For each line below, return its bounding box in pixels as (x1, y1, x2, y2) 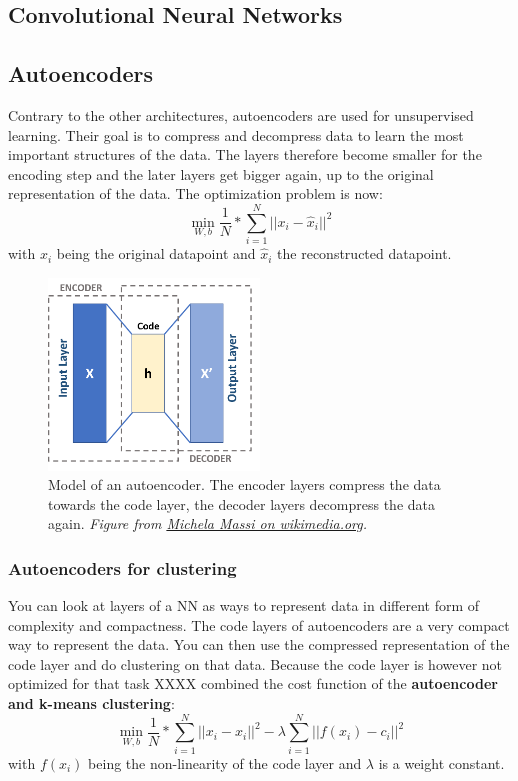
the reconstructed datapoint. (277, 243, 452, 264)
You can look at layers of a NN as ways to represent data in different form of (8, 595, 480, 616)
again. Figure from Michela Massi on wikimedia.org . (48, 513, 368, 534)
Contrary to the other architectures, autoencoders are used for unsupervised (8, 104, 474, 125)
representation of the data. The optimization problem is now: (8, 183, 383, 204)
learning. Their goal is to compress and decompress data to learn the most (8, 124, 464, 145)
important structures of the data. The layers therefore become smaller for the (8, 144, 482, 165)
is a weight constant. (378, 752, 505, 773)
